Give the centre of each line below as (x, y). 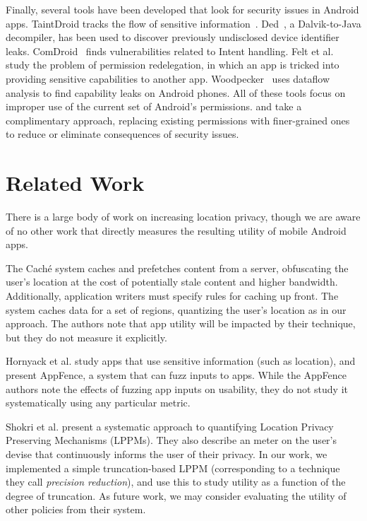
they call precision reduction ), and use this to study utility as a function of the (176, 482)
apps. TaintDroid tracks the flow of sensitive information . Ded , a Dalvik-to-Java (183, 23)
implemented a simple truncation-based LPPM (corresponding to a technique (173, 468)
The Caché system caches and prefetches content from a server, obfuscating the (177, 268)
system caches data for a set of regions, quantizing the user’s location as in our (176, 309)
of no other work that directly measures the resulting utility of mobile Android (176, 230)
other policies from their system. (76, 509)
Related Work (75, 183)
